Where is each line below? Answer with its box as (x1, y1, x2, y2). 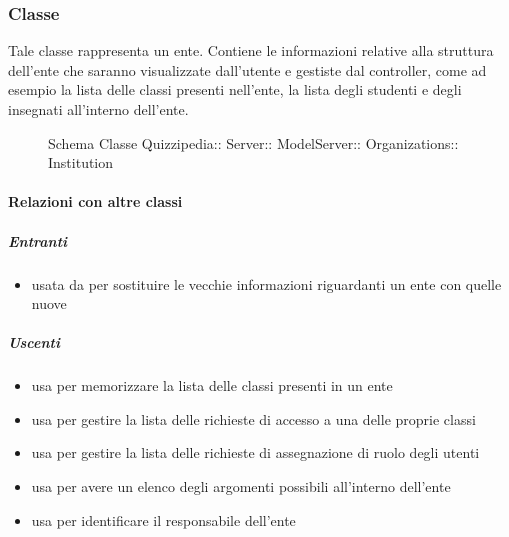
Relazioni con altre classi (8, 191, 183, 212)
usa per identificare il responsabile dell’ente (31, 509, 296, 530)
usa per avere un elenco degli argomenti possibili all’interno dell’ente (31, 476, 451, 497)
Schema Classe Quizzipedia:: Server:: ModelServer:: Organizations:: (48, 132, 459, 153)
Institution (48, 152, 114, 173)
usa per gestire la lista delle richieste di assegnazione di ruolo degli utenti (31, 442, 480, 463)
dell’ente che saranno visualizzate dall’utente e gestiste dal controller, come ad (8, 59, 487, 80)
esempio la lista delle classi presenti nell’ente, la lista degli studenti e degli (8, 79, 462, 100)
